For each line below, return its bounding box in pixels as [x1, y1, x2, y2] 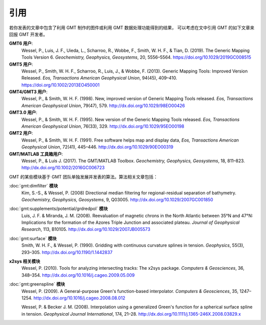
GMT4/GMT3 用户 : [9, 89, 48, 95]
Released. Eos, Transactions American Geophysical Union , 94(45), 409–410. [21, 75, 177, 81]
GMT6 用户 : [9, 40, 33, 46]
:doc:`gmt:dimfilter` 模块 [9, 183, 58, 189]
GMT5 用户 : [9, 61, 33, 67]
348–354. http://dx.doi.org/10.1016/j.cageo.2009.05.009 [21, 272, 135, 278]
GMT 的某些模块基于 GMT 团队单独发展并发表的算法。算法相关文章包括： [9, 174, 158, 180]
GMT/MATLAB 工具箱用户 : [9, 151, 64, 157]
